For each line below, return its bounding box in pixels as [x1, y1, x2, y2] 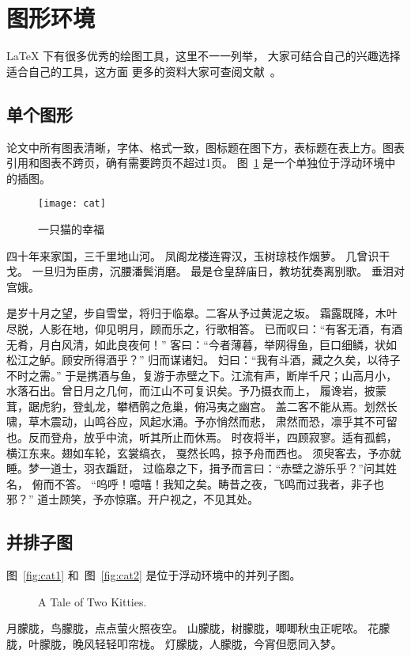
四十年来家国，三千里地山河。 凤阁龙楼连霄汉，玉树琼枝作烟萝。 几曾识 [6, 247, 379, 264]
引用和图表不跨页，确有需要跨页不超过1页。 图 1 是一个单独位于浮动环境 [6, 154, 385, 171]
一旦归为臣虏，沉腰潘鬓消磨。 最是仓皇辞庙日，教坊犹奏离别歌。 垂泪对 [32, 263, 405, 279]
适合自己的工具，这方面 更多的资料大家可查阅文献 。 [6, 63, 281, 79]
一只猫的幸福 [38, 220, 104, 237]
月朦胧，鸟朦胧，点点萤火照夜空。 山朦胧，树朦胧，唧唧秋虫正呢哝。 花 [6, 620, 379, 636]
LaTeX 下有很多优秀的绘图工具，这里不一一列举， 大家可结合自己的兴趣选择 [6, 47, 401, 64]
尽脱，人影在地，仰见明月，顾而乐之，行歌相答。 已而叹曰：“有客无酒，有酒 [6, 320, 403, 336]
